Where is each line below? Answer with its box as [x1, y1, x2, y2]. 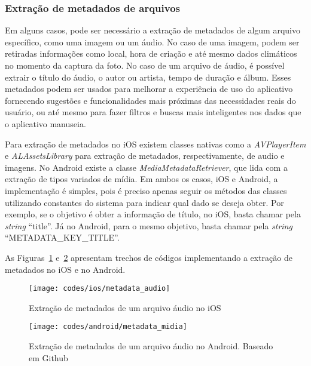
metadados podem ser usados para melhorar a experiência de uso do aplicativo [5, 82, 293, 95]
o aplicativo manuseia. [5, 117, 86, 130]
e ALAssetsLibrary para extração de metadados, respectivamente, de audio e [5, 149, 285, 162]
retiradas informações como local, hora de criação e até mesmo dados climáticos [5, 47, 297, 60]
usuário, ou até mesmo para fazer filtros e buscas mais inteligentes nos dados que [5, 106, 301, 118]
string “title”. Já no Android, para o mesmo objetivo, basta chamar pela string [5, 219, 292, 232]
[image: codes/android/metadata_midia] [29, 322, 187, 331]
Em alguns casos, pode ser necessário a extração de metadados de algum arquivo [5, 24, 300, 36]
